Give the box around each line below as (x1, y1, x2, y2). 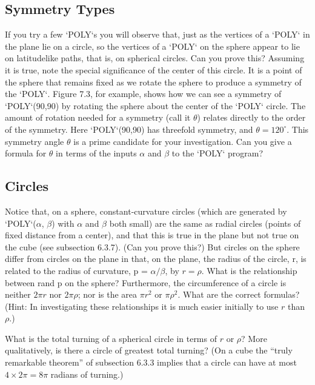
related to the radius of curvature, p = (5, 264, 148, 276)
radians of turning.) (50, 367, 124, 380)
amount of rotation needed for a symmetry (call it (5, 111, 191, 124)
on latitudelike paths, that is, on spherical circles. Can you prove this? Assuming (5, 52, 305, 64)
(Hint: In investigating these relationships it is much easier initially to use (5, 300, 279, 312)
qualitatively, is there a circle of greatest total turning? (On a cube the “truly (5, 344, 293, 357)
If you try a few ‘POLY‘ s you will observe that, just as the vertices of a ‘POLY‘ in (5, 28, 310, 41)
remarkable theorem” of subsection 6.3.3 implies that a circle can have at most (5, 356, 297, 369)
